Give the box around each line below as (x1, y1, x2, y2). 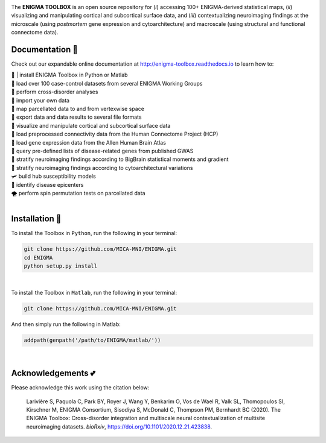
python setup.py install (24, 263, 98, 269)
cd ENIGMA (24, 254, 53, 261)
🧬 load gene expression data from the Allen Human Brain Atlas (11, 139, 166, 146)
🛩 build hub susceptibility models (11, 172, 96, 180)
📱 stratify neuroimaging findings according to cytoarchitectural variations (11, 164, 193, 171)
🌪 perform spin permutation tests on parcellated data (11, 189, 145, 196)
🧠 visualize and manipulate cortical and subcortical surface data (11, 122, 171, 129)
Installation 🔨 (11, 214, 62, 224)
